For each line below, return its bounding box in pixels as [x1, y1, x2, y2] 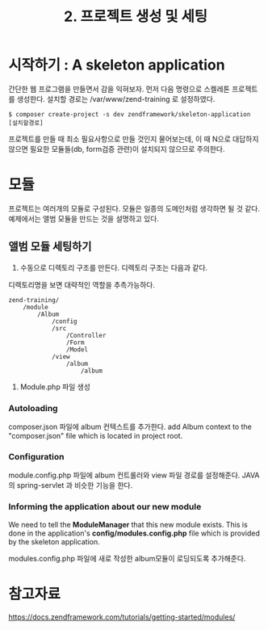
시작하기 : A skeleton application [8, 56, 225, 74]
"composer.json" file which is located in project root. [8, 430, 183, 440]
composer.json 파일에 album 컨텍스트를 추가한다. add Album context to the [8, 422, 252, 431]
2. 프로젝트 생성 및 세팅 [63, 7, 208, 26]
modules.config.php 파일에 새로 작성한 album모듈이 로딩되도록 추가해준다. [8, 553, 246, 563]
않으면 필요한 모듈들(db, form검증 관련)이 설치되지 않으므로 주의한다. [8, 144, 225, 153]
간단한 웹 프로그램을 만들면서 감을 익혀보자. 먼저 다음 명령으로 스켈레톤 [8, 84, 230, 94]
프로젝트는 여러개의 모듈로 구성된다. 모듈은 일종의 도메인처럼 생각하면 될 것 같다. [8, 204, 261, 213]
